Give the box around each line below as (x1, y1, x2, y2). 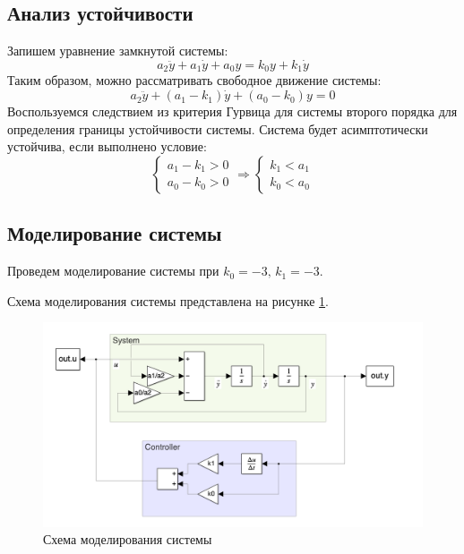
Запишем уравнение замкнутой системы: (7, 41, 228, 60)
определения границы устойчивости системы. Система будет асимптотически (7, 119, 428, 138)
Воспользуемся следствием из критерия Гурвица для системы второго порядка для (7, 102, 458, 121)
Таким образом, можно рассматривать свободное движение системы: (7, 71, 382, 89)
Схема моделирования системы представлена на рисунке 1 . (7, 291, 329, 310)
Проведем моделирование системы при (7, 261, 219, 280)
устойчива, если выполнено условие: (7, 137, 207, 156)
